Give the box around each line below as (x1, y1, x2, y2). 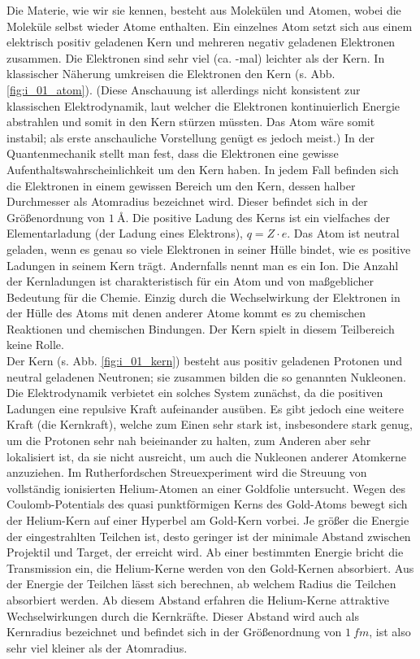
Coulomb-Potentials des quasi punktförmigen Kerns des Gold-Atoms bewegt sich (6, 495, 408, 513)
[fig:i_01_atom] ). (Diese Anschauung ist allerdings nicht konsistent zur (6, 81, 361, 98)
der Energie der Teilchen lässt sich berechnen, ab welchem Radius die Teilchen (6, 575, 396, 592)
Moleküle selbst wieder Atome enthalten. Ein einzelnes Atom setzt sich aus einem (6, 17, 413, 34)
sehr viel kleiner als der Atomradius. (6, 639, 188, 656)
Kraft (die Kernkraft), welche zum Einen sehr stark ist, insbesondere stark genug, (6, 416, 413, 433)
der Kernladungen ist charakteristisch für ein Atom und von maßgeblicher (6, 273, 374, 290)
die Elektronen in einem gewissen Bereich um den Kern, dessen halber (6, 177, 356, 194)
